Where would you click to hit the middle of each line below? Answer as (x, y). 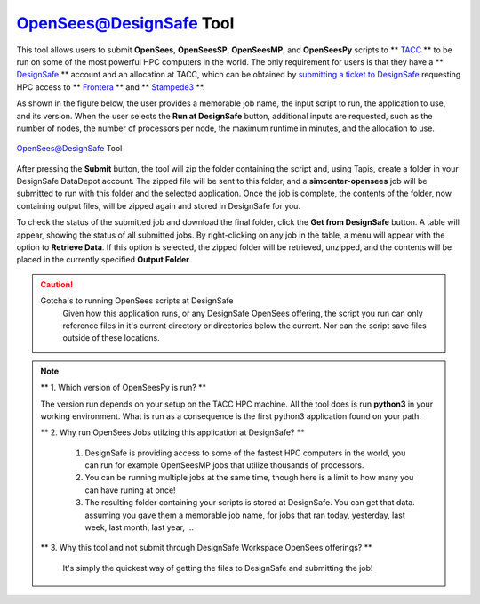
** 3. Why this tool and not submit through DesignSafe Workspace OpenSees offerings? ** (206, 548)
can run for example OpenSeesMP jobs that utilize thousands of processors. (224, 465)
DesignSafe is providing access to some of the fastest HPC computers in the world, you (245, 453)
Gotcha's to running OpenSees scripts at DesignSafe (137, 301)
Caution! (57, 284)
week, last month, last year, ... (140, 527)
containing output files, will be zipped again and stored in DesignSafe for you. (159, 205)
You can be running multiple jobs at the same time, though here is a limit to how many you (249, 478)
